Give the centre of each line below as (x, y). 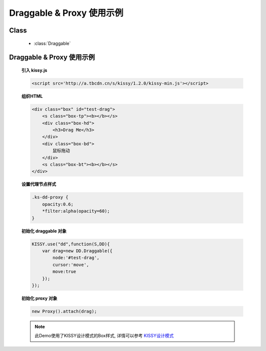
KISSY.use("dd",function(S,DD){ (71, 244)
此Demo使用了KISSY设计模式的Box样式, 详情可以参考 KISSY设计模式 (104, 336)
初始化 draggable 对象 (44, 231)
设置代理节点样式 (39, 184)
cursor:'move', (71, 265)
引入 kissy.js (34, 70)
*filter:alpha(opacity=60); (76, 211)
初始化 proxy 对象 (39, 298)
